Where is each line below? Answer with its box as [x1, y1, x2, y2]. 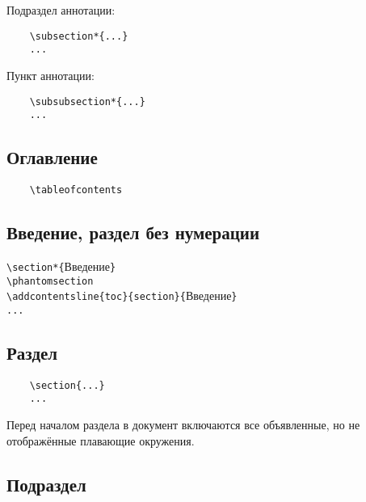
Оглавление [6, 145, 98, 170]
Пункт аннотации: [6, 66, 95, 83]
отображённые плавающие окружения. [6, 432, 195, 449]
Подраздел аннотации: [6, 2, 116, 18]
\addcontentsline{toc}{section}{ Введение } [6, 287, 238, 304]
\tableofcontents [29, 184, 123, 196]
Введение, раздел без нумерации [6, 220, 260, 245]
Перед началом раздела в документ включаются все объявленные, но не [6, 416, 360, 433]
